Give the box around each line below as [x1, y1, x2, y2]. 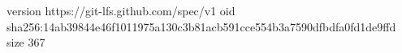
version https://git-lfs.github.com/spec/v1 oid [6, 2, 236, 18]
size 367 [6, 34, 45, 51]
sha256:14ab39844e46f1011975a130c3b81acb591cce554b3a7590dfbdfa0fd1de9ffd [6, 18, 396, 35]
